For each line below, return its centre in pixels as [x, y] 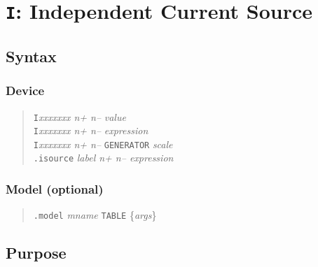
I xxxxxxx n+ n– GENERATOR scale [103, 144]
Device [25, 91]
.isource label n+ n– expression [103, 158]
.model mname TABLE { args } [95, 215]
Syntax [31, 56]
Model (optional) [55, 189]
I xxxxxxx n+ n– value [79, 116]
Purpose [36, 253]
